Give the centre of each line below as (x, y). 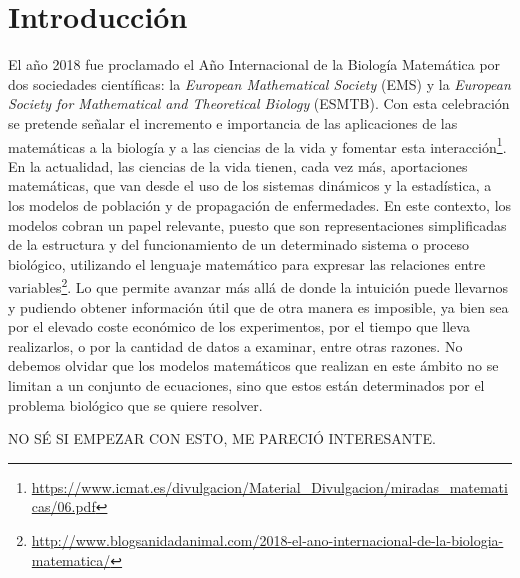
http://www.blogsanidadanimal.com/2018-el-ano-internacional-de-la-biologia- (267, 539)
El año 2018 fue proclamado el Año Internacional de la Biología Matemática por (254, 64)
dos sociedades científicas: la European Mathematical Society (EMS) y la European (259, 83)
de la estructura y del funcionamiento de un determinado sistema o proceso (238, 244)
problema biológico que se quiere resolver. (135, 404)
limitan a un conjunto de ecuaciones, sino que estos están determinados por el (246, 384)
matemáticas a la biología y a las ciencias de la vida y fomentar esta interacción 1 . (257, 145)
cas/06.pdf (63, 506)
